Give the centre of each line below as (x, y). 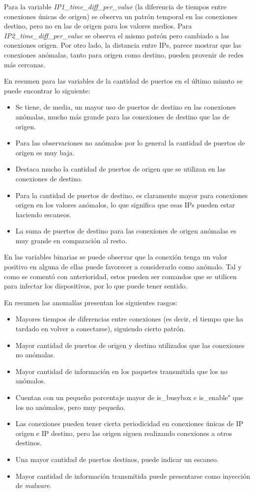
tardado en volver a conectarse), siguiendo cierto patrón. (100, 329)
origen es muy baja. (45, 152)
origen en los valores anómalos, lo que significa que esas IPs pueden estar (125, 205)
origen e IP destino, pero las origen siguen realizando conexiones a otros (124, 433)
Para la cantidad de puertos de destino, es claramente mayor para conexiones (132, 195)
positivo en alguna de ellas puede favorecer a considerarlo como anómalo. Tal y (123, 267)
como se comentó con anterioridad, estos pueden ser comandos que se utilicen (120, 276)
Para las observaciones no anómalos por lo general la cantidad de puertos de (130, 143)
